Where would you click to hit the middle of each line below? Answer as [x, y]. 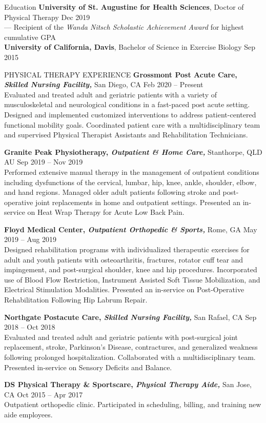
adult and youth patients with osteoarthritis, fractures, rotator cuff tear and [124, 259]
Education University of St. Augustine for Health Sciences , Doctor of [124, 7]
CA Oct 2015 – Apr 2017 [44, 394]
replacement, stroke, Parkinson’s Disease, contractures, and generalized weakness [131, 347]
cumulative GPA [30, 37]
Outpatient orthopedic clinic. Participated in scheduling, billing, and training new [133, 404]
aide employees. [28, 414]
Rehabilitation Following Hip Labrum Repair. [76, 300]
